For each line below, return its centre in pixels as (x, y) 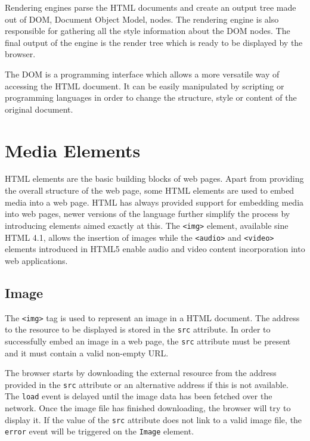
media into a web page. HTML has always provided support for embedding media (154, 202)
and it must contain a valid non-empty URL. (87, 353)
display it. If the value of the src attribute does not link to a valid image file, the (154, 419)
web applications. (36, 260)
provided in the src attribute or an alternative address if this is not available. (147, 384)
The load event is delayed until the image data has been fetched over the (139, 396)
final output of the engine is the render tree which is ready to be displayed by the (154, 42)
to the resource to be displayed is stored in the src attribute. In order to (138, 329)
